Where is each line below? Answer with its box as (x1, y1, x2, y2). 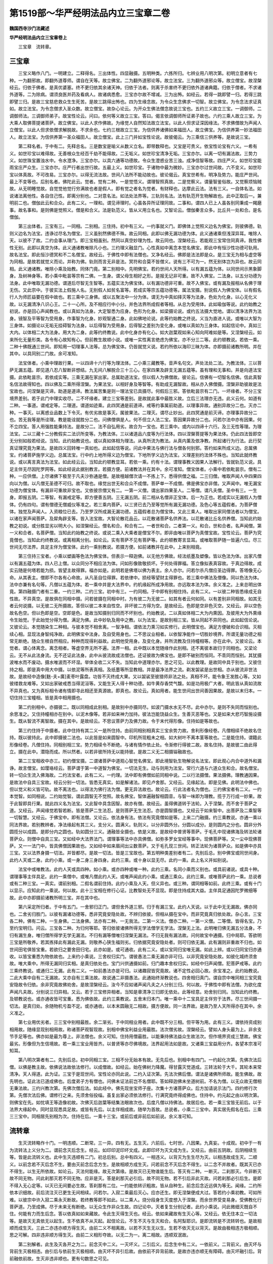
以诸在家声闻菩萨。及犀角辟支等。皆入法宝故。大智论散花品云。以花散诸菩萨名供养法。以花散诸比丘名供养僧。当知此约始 (9, 516, 262, 522)
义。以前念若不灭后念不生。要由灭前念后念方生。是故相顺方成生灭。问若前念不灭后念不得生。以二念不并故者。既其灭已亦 (9, 1161, 262, 1167)
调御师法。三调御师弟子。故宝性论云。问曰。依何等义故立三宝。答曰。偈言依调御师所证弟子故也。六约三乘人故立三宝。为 (9, 113, 262, 119)
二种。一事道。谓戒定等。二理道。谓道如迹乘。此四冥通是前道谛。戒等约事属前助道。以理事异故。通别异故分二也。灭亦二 (9, 402, 262, 409)
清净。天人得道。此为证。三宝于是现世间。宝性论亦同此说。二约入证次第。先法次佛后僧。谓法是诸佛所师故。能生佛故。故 (9, 1071, 262, 1077)
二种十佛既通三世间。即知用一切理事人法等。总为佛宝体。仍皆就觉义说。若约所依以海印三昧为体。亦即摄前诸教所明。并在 (9, 344, 262, 350)
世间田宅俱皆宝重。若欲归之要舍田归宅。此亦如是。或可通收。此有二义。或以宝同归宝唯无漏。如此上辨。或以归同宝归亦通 (9, 946, 262, 953)
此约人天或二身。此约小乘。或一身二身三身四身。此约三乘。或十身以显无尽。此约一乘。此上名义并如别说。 (9, 857, 231, 863)
